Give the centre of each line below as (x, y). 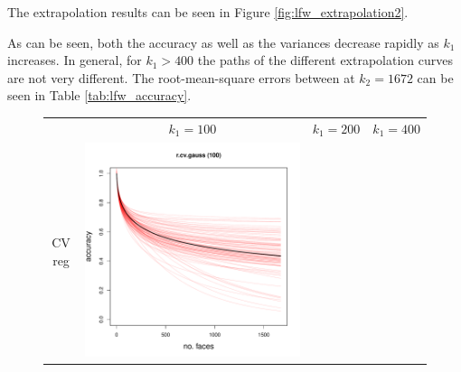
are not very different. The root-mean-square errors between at (181, 77)
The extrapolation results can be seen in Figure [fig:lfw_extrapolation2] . (208, 12)
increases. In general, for (75, 60)
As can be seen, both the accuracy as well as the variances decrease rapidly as (223, 42)
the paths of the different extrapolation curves (325, 60)
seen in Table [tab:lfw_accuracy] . (99, 95)
